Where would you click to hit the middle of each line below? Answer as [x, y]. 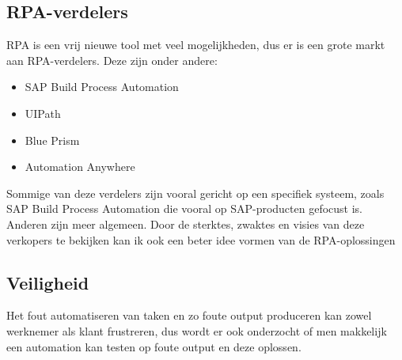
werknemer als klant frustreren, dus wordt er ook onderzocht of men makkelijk [197, 330]
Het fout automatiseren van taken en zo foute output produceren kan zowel [189, 315]
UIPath [43, 113]
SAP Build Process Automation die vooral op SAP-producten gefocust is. [185, 208]
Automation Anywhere [80, 167]
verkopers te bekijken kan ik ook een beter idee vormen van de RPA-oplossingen [201, 239]
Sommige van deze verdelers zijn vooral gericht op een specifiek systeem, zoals [195, 193]
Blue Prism [52, 140]
